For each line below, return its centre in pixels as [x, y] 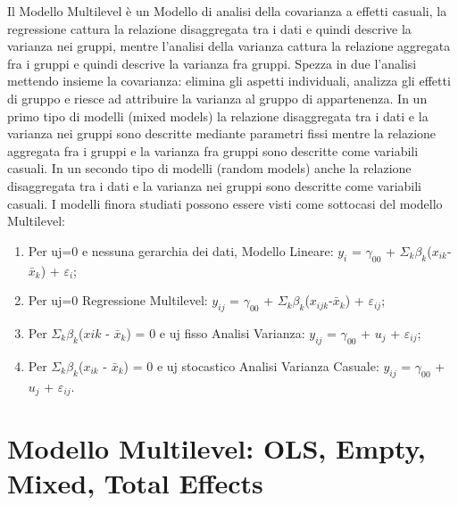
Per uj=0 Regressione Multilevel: [118, 300]
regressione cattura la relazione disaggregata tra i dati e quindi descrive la [209, 28]
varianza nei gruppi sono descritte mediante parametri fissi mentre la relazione [222, 133]
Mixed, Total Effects [135, 483]
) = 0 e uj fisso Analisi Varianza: [216, 332]
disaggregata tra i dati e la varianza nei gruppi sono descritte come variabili [215, 185]
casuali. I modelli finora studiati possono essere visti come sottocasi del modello [225, 203]
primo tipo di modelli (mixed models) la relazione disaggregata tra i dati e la [218, 116]
